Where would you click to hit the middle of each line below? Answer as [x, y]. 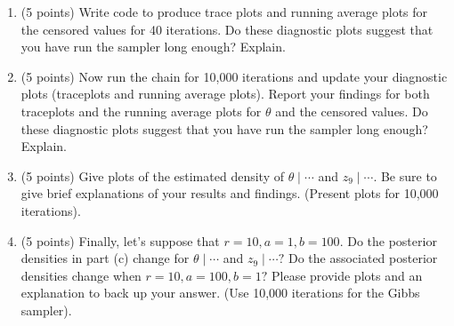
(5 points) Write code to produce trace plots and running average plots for [224, 12]
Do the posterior [392, 240]
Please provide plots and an [347, 275]
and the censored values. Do [352, 111]
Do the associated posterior [363, 258]
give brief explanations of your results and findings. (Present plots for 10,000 [230, 193]
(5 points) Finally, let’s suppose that [120, 240]
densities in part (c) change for [105, 258]
